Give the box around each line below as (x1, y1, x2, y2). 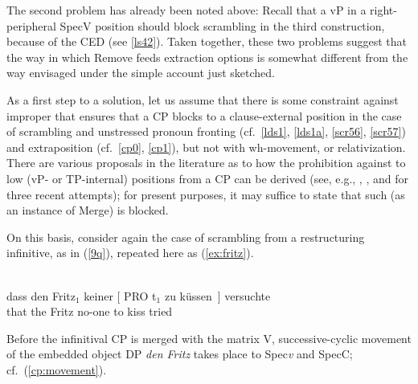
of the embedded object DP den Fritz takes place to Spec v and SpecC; (6, 345, 353, 362)
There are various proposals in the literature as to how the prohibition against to (6, 154, 406, 171)
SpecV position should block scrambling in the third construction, (59, 17, 385, 34)
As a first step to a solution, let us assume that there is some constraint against (6, 91, 399, 108)
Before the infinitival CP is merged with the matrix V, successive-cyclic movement (6, 329, 412, 346)
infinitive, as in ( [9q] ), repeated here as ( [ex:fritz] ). (6, 244, 254, 261)
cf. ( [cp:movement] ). (6, 361, 107, 378)
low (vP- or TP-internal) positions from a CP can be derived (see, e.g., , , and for (6, 170, 408, 186)
